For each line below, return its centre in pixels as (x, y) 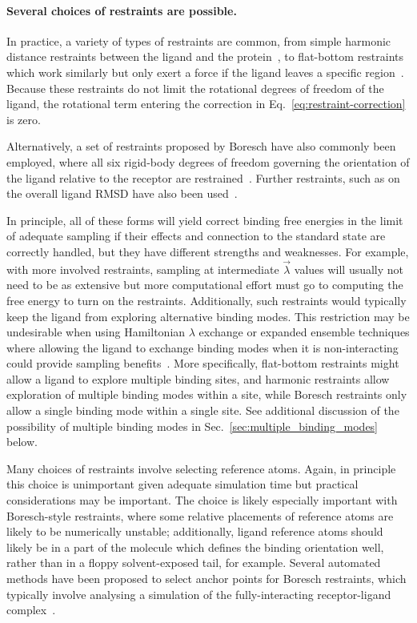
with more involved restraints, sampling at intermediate (143, 269)
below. (22, 442)
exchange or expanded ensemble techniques (304, 332)
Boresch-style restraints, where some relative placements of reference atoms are (200, 515)
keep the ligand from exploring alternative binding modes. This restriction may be (208, 316)
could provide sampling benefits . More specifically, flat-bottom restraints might (203, 363)
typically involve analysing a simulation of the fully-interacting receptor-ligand (199, 594)
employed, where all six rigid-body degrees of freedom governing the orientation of (208, 161)
